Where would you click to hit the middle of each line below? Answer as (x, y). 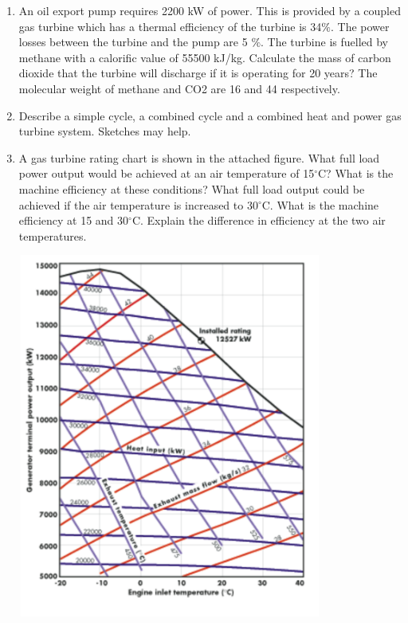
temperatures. (53, 235)
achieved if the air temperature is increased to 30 (138, 204)
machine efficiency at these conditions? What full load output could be (192, 188)
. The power (360, 26)
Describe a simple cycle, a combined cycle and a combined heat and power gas (210, 115)
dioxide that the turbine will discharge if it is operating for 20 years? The (198, 73)
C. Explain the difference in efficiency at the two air (259, 220)
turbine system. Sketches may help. (105, 131)
